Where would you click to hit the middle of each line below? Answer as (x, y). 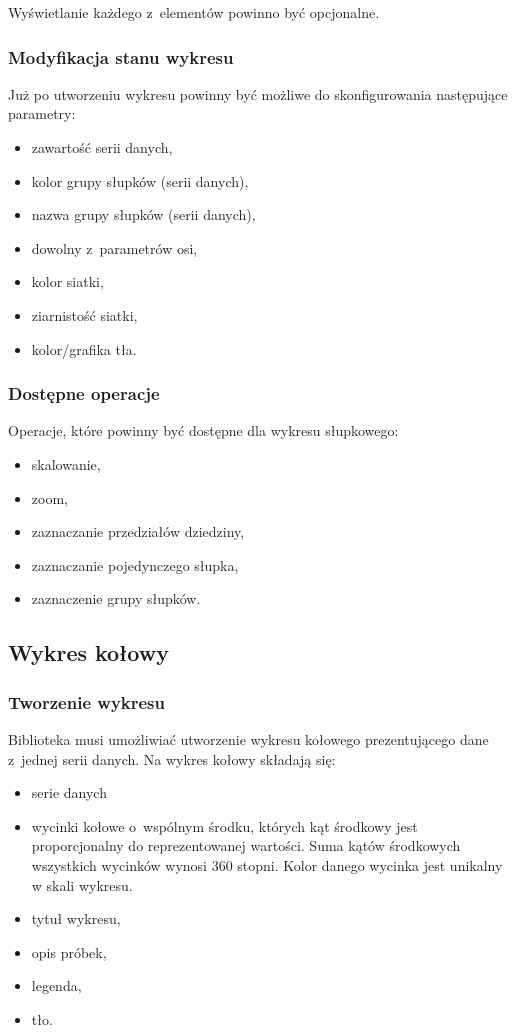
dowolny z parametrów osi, (114, 247)
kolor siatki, (67, 281)
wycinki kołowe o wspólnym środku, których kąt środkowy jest (224, 825)
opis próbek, (69, 951)
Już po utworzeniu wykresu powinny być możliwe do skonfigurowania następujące (258, 93)
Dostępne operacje (84, 393)
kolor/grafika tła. (84, 348)
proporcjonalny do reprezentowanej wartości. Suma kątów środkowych (246, 845)
